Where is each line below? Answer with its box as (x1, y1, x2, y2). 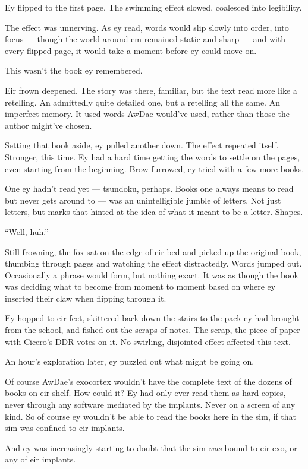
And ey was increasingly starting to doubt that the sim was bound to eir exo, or (5, 441, 297, 454)
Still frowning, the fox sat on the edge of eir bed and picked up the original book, (5, 245, 301, 258)
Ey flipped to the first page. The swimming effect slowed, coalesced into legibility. (5, 1, 302, 13)
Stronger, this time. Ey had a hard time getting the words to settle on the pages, (5, 150, 300, 163)
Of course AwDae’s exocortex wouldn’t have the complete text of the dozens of (5, 375, 292, 387)
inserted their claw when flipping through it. (5, 291, 166, 304)
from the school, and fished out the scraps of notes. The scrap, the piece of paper (5, 324, 300, 336)
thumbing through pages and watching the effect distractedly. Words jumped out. (5, 257, 302, 270)
